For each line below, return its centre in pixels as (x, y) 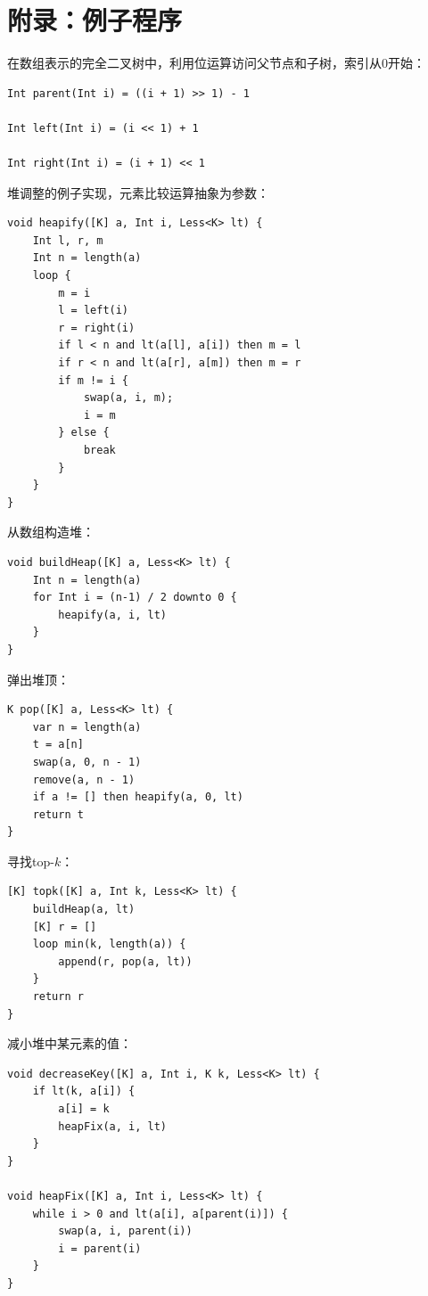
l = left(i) (94, 311)
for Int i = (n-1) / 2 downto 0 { (135, 598)
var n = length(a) (87, 727)
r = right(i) (97, 328)
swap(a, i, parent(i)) (125, 1231)
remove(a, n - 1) (84, 779)
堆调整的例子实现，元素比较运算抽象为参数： (138, 192)
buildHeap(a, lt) (84, 910)
